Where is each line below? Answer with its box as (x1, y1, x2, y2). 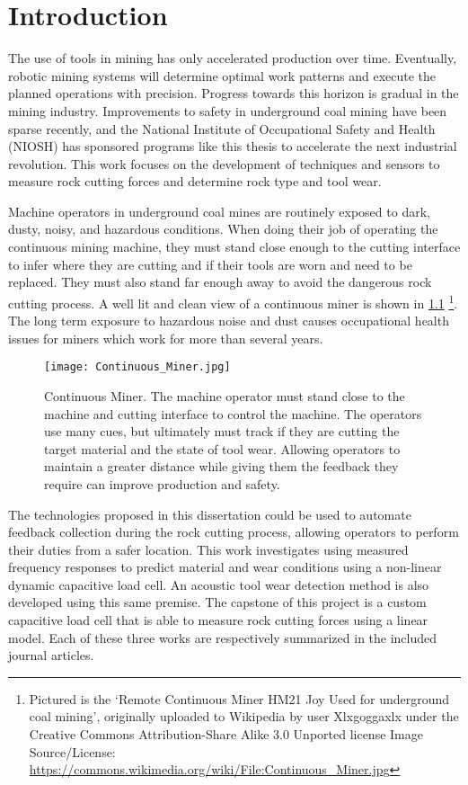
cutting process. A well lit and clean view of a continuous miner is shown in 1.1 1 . (8, 290, 458, 312)
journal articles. (8, 646, 94, 665)
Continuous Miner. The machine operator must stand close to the (44, 386, 405, 405)
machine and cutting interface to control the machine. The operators (44, 404, 422, 423)
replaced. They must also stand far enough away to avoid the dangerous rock (8, 272, 432, 291)
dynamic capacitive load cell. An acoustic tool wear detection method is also (8, 575, 429, 593)
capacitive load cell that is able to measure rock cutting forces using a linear (8, 611, 428, 629)
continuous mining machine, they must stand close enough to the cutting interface (8, 237, 461, 256)
